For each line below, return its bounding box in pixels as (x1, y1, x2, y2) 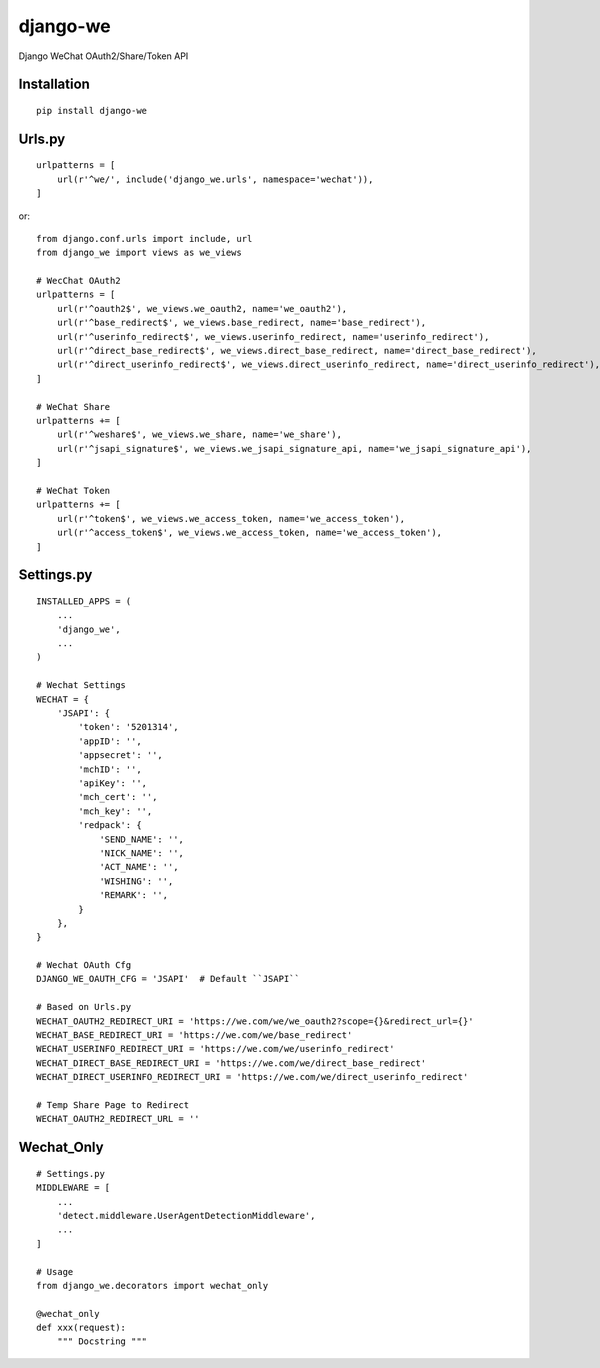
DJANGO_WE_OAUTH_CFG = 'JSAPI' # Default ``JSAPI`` (36, 973, 300, 985)
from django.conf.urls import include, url (36, 233, 253, 244)
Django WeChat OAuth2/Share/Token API (18, 50, 189, 62)
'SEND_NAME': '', (99, 833, 185, 845)
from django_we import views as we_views (36, 247, 242, 259)
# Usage (36, 1266, 74, 1277)
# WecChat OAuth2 (36, 275, 121, 287)
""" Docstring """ (56, 1336, 148, 1347)
